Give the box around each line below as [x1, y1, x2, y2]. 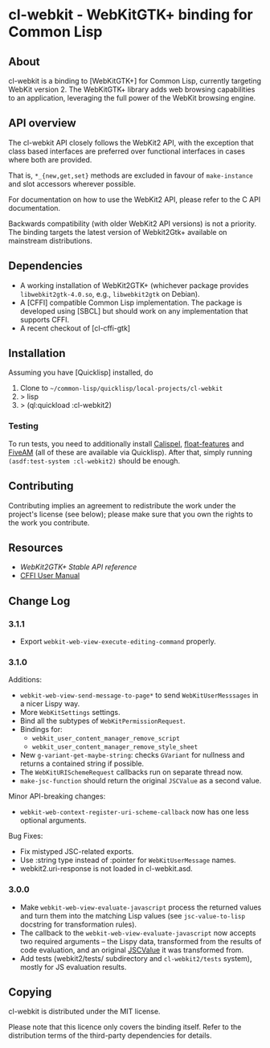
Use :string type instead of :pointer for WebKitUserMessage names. [19, 855, 236, 865]
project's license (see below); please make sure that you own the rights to [8, 509, 253, 519]
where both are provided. [8, 154, 92, 164]
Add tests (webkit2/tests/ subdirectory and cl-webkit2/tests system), [19, 953, 252, 963]
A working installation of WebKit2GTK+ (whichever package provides [19, 280, 249, 290]
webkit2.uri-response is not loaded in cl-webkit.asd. [19, 864, 193, 873]
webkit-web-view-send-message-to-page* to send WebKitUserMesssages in [19, 690, 259, 701]
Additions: [8, 675, 43, 684]
